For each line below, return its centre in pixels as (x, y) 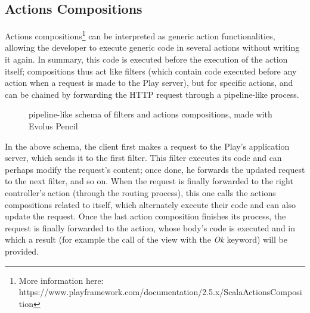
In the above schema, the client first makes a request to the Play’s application (147, 146)
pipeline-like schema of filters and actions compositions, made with (151, 114)
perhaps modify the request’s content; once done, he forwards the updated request (155, 169)
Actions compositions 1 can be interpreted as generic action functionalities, (140, 35)
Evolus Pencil (53, 126)
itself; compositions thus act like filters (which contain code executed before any (151, 71)
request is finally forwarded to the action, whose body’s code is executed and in (150, 227)
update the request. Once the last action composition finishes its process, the (145, 216)
